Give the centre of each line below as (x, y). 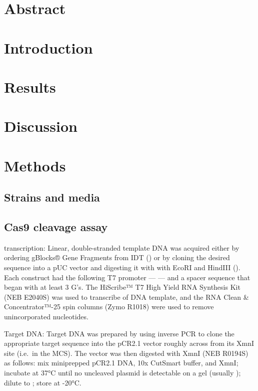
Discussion (41, 126)
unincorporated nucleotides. (46, 317)
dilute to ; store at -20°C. (43, 382)
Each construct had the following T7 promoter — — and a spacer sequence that (127, 277)
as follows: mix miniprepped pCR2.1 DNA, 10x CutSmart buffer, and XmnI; (121, 363)
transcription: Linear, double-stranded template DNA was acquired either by (122, 247)
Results (30, 86)
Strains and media (52, 197)
